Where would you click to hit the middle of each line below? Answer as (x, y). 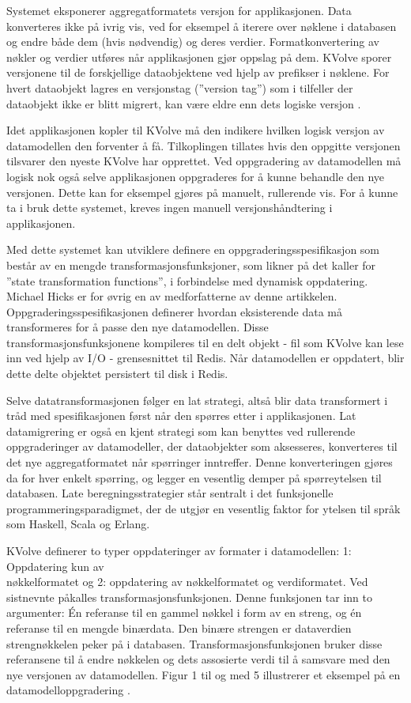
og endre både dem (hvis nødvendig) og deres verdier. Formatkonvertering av (193, 42)
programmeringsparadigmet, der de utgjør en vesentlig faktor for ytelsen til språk (204, 508)
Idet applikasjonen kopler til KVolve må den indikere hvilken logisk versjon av (196, 130)
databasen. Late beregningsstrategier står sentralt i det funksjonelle (170, 493)
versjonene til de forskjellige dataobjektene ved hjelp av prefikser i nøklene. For (198, 72)
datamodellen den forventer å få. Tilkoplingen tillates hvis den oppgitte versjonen (204, 145)
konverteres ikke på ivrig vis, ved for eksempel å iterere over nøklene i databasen (202, 26)
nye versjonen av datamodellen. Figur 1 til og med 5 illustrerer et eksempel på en (204, 674)
